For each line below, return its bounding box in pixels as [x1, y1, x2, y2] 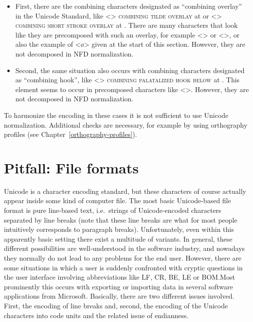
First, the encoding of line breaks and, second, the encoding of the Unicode [4, 300, 228, 310]
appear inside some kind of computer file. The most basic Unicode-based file [4, 195, 231, 206]
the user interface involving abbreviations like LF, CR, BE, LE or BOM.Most [4, 272, 235, 282]
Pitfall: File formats [4, 157, 139, 177]
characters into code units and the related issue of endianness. [4, 310, 189, 320]
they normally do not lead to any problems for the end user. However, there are [4, 253, 242, 263]
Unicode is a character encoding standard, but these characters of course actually [4, 186, 246, 196]
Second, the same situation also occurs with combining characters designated [15, 65, 245, 75]
